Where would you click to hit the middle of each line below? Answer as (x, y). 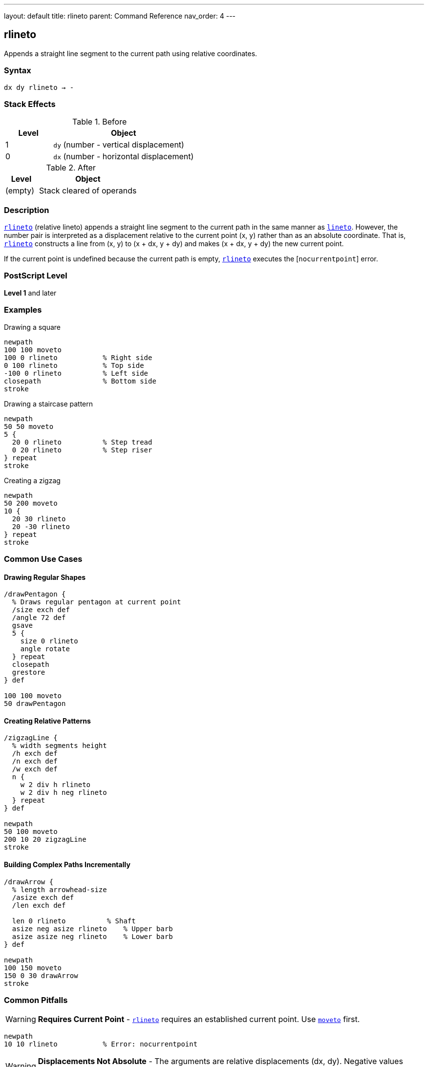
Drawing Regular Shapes (45, 577)
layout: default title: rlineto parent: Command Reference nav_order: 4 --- (120, 16)
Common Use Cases (43, 559)
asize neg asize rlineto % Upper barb (92, 928)
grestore (29, 672)
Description (27, 210)
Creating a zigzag (32, 480)
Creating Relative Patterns (47, 721)
